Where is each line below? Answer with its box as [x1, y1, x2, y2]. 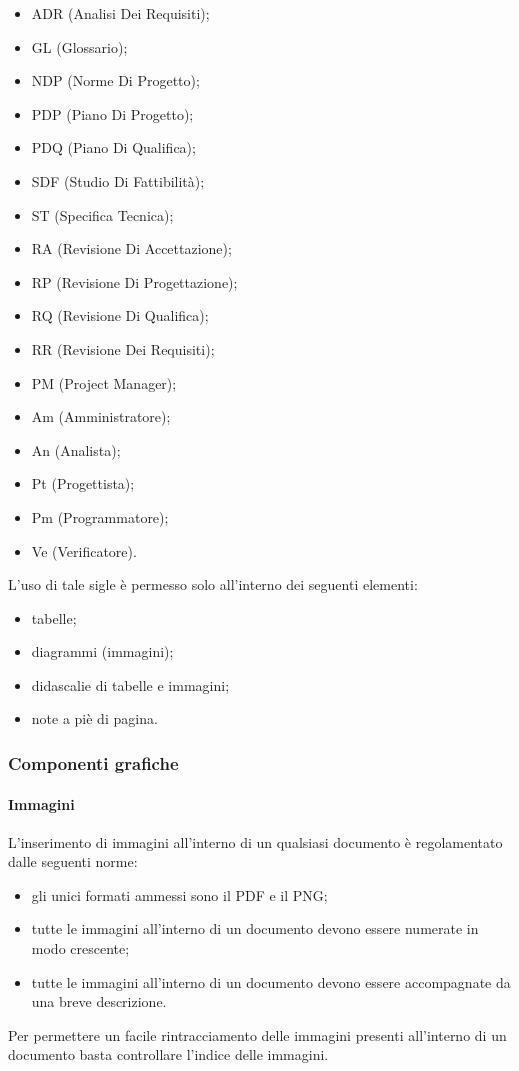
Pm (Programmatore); [31, 506, 169, 527]
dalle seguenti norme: [8, 851, 138, 872]
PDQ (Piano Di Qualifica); [31, 137, 196, 158]
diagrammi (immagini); [31, 641, 174, 662]
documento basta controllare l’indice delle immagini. [8, 1044, 329, 1065]
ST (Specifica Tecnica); [31, 204, 174, 225]
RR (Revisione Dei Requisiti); [31, 338, 215, 359]
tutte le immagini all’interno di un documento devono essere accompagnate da [31, 971, 511, 992]
